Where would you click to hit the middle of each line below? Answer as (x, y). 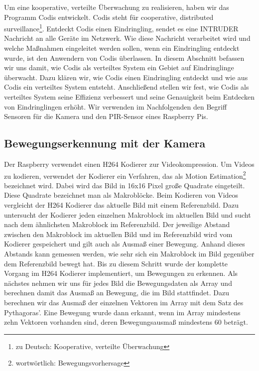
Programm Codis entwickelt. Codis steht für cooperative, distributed (109, 17)
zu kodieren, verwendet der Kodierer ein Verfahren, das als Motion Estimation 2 (125, 175)
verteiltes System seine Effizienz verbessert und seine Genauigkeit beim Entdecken (129, 97)
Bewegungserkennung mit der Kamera (105, 143)
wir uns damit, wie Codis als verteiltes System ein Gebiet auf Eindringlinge (119, 67)
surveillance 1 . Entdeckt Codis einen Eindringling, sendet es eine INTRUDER (121, 28)
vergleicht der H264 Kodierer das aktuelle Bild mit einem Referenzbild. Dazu (122, 205)
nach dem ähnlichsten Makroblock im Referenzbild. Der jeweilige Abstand (117, 224)
